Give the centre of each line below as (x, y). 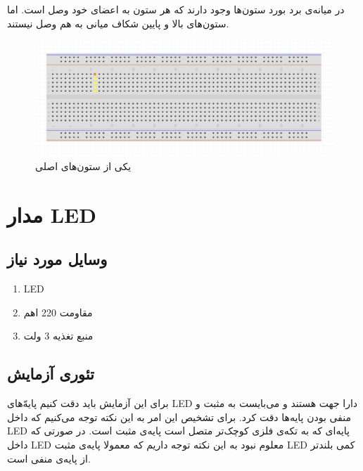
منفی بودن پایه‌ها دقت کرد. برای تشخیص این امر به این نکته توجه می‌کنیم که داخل (179, 417)
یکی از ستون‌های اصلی (83, 166)
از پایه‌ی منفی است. (49, 458)
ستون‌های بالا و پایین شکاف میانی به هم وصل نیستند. (118, 23)
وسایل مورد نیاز (57, 259)
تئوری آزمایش (51, 374)
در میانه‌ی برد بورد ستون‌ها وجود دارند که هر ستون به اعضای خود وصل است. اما (176, 9)
